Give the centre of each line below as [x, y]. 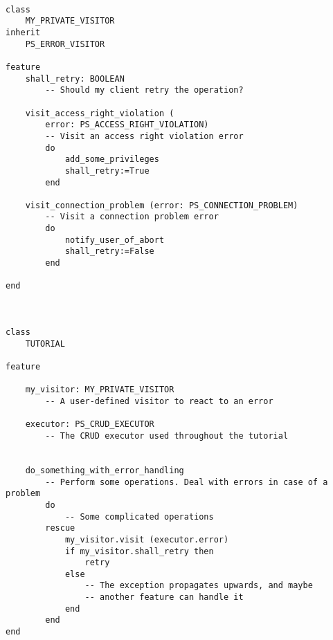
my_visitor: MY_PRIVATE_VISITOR [100, 390]
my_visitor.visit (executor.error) [147, 539]
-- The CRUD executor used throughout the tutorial [167, 436]
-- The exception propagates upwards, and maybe [199, 586]
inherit [23, 32]
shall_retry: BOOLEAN [75, 79]
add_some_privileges [112, 159]
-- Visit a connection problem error [132, 217]
